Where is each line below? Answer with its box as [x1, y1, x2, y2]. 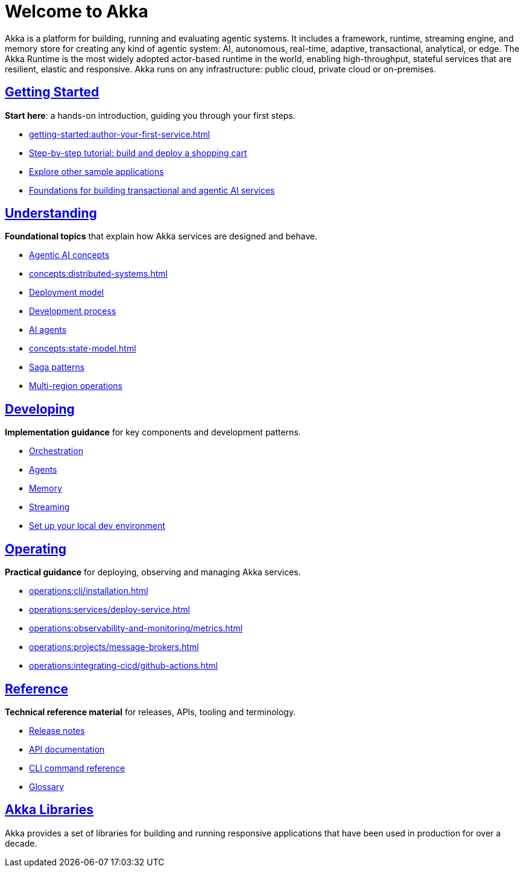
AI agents [29, 324, 67, 335]
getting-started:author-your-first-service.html [29, 128, 210, 139]
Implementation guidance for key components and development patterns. [5, 427, 301, 438]
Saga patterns [29, 362, 85, 373]
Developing [5, 401, 75, 417]
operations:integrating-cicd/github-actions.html [29, 660, 218, 671]
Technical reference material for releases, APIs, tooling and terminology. [5, 706, 296, 717]
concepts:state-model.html [29, 343, 136, 354]
